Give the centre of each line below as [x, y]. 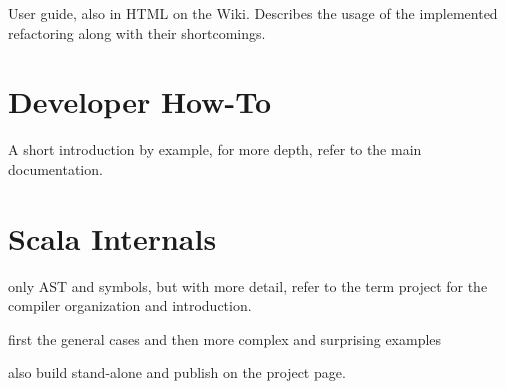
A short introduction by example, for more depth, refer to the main [215, 149]
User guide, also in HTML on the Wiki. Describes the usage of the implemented [253, 13]
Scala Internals [112, 237]
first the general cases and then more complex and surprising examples [225, 338]
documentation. [55, 168]
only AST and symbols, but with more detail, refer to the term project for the [248, 285]
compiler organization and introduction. [130, 305]
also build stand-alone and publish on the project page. [177, 372]
